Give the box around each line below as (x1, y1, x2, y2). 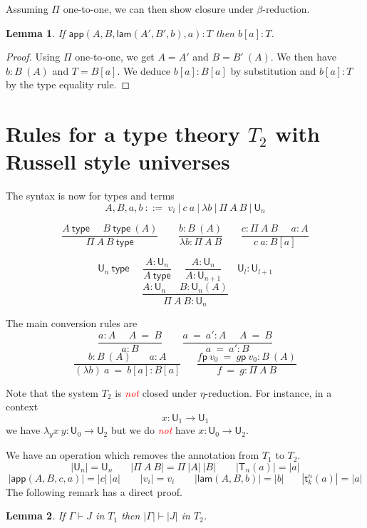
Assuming (6, 1, 48, 16)
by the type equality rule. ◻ (6, 77, 130, 92)
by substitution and (230, 63, 316, 78)
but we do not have (110, 423, 195, 438)
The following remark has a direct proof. (6, 484, 182, 499)
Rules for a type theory (6, 119, 241, 148)
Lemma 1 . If (6, 25, 66, 40)
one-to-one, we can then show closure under (63, 1, 254, 16)
